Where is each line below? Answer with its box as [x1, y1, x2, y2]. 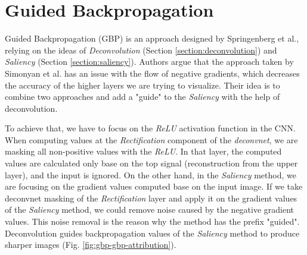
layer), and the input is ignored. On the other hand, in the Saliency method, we [5, 168, 296, 181]
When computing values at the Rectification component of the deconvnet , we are [5, 133, 298, 146]
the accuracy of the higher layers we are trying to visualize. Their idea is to [5, 78, 280, 91]
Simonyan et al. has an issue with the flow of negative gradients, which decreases [5, 67, 300, 79]
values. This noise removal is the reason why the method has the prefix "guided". [5, 215, 300, 228]
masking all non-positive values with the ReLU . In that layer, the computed [5, 145, 282, 158]
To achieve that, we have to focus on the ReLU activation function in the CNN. [5, 122, 296, 134]
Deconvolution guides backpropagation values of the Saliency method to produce [5, 226, 300, 239]
